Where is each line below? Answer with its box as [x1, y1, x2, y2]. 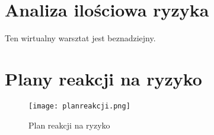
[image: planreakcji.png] [28, 101, 130, 110]
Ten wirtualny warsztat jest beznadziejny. [5, 32, 156, 44]
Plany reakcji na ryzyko [5, 66, 202, 90]
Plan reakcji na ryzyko [28, 118, 110, 131]
